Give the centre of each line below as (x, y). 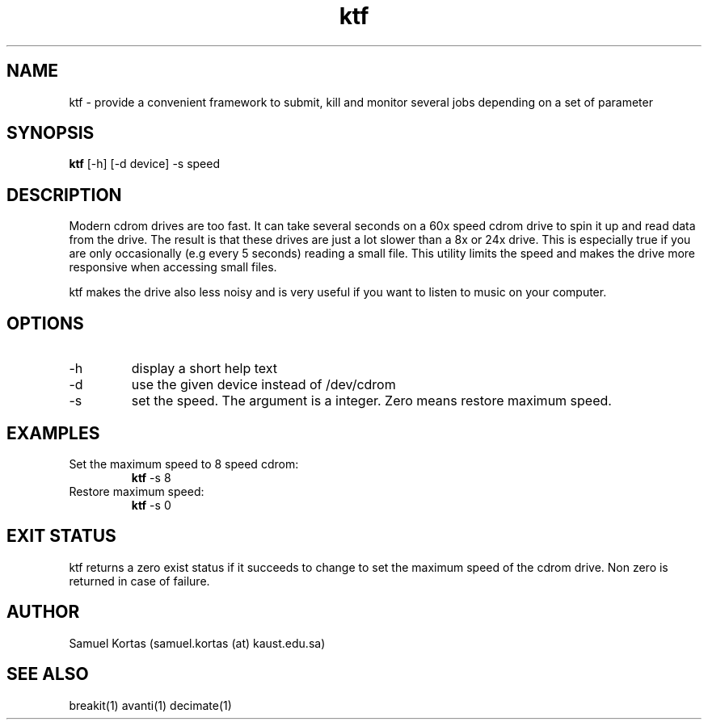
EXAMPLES (53, 433)
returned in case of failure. (139, 581)
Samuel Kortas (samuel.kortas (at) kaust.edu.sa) (197, 643)
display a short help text (204, 369)
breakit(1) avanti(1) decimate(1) (150, 705)
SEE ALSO (48, 674)
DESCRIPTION (64, 195)
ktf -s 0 (151, 505)
